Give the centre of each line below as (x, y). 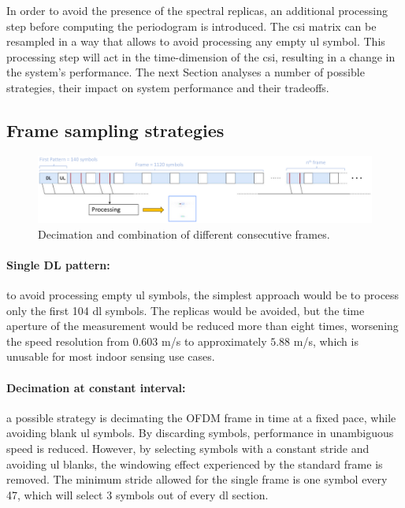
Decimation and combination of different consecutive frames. (184, 234)
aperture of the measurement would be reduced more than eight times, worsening (202, 326)
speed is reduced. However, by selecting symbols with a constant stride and (188, 448)
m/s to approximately (214, 341)
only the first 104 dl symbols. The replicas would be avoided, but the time (186, 310)
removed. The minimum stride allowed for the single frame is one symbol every (197, 479)
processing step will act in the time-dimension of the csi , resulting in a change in (201, 56)
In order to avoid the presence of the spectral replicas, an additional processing (197, 10)
